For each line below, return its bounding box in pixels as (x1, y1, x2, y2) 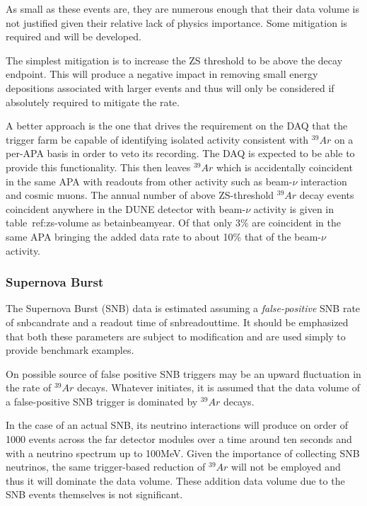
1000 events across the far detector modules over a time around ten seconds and (6, 432, 352, 447)
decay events (299, 188, 354, 202)
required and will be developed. (6, 29, 141, 44)
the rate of (6, 380, 52, 395)
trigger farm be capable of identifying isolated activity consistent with (6, 132, 309, 146)
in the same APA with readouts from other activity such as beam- (6, 173, 293, 188)
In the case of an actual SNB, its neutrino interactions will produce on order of (6, 418, 349, 432)
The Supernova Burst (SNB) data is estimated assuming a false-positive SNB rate (6, 301, 361, 316)
